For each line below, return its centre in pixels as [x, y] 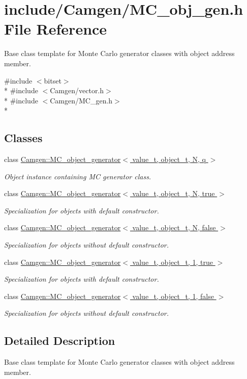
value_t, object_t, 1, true [173, 262]
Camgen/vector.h [77, 90]
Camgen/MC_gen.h [81, 100]
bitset [53, 80]
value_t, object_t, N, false [174, 227]
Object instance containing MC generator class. [78, 176]
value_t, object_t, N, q [169, 159]
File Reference [56, 29]
